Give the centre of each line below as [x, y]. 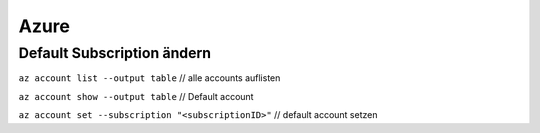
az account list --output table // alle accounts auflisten [149, 78]
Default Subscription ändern [115, 53]
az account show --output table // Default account [136, 96]
